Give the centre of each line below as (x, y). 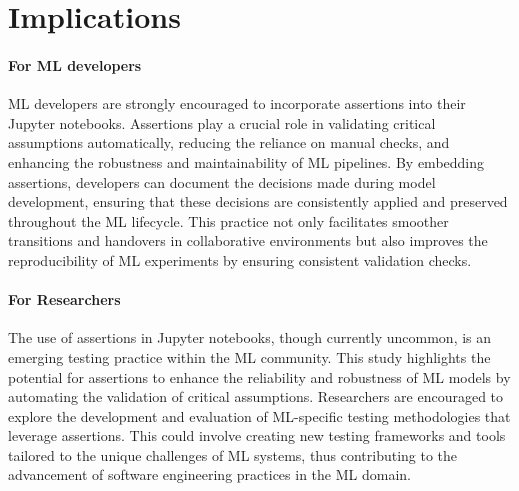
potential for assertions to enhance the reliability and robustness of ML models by (259, 376)
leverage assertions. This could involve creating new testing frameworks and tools (257, 435)
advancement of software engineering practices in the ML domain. (209, 474)
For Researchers (64, 299)
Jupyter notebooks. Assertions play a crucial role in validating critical (222, 122)
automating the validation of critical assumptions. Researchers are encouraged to (256, 396)
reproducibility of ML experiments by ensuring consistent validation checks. (240, 259)
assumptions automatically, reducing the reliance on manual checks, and (229, 142)
